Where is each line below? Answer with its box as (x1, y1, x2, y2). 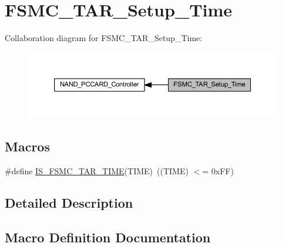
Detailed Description (5, 194, 133, 212)
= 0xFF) (202, 165, 234, 177)
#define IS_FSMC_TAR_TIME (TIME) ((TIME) (5, 165, 189, 177)
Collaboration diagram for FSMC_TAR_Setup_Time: (5, 32, 203, 44)
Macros (5, 137, 50, 155)
